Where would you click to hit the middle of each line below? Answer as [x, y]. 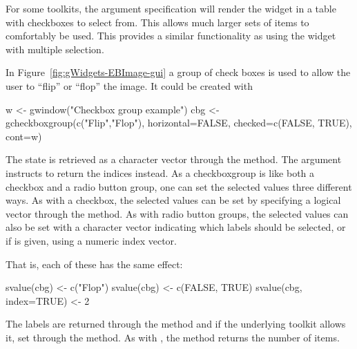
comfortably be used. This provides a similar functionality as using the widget [171, 36]
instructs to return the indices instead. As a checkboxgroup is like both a [160, 172]
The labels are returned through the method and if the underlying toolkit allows [176, 324]
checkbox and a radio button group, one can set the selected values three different [179, 186]
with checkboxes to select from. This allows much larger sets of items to [157, 22]
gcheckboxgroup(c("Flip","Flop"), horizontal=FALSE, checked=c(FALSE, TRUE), [179, 123]
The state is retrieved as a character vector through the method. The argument [174, 159]
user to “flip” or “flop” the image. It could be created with [129, 85]
